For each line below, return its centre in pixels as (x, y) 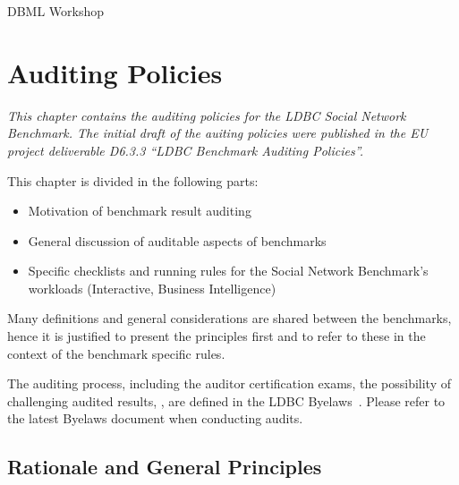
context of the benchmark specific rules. (116, 353)
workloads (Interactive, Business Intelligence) (152, 288)
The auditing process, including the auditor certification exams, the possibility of (229, 383)
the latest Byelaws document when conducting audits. (155, 418)
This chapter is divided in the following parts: (133, 180)
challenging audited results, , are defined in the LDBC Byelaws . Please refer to (226, 400)
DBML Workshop (56, 11)
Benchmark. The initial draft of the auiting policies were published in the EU (218, 133)
